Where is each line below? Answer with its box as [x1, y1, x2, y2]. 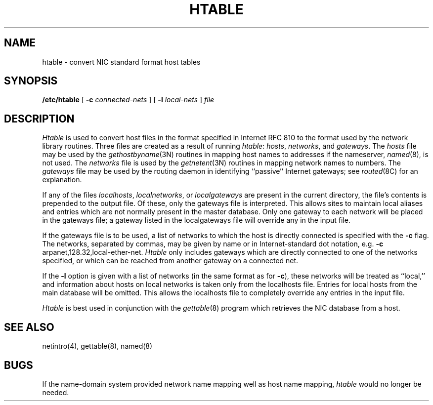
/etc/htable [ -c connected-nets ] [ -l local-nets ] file [42, 95, 215, 104]
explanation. [42, 175, 82, 184]
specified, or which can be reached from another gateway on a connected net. [42, 256, 299, 265]
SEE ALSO [4, 321, 54, 333]
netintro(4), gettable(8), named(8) [42, 342, 153, 351]
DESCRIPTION [4, 112, 75, 125]
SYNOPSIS [4, 75, 58, 87]
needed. [42, 388, 69, 397]
